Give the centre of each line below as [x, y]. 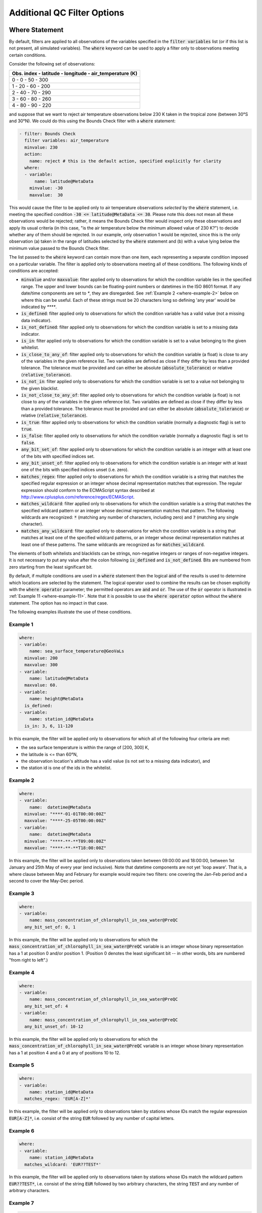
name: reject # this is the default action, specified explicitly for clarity [125, 161]
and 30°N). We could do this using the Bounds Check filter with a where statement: [92, 121]
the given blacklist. [40, 388]
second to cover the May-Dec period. [47, 881]
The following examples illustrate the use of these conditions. [70, 612]
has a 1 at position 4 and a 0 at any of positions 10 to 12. [65, 1052]
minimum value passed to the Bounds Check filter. [59, 248]
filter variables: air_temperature [67, 140]
